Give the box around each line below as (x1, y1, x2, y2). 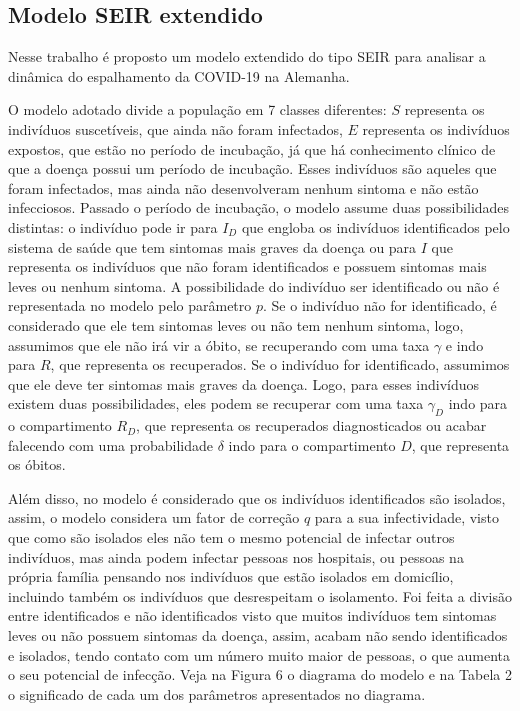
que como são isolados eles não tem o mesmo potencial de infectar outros (8, 527, 455, 548)
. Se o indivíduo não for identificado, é (263, 295, 497, 316)
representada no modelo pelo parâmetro (8, 295, 252, 316)
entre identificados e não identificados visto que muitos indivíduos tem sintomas (8, 605, 497, 626)
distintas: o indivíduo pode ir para (8, 216, 218, 237)
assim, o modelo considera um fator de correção (8, 507, 300, 528)
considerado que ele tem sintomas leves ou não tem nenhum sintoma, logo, (8, 314, 464, 335)
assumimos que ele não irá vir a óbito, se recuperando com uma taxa (8, 334, 430, 355)
